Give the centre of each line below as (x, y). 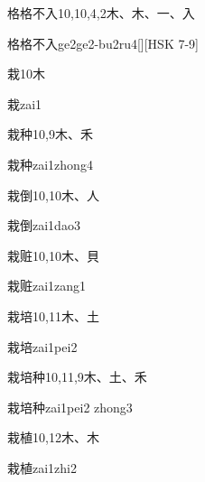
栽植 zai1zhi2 (42, 467)
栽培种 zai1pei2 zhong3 (70, 407)
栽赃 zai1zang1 (47, 286)
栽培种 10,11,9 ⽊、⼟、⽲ (77, 377)
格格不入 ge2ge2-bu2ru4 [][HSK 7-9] (103, 43)
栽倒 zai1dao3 (44, 225)
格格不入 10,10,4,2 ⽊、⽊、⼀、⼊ (101, 13)
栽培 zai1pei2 (42, 346)
